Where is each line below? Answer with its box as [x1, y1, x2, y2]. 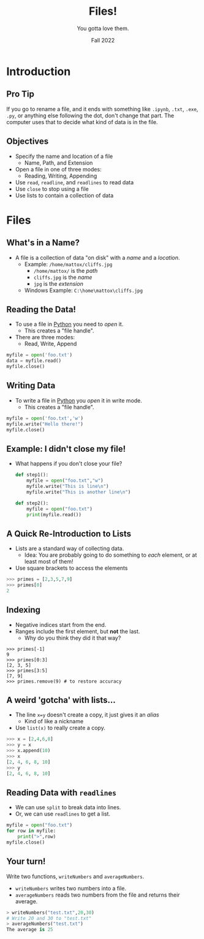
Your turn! [6, 856, 46, 867]
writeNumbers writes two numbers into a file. [15, 884, 127, 892]
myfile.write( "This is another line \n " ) [26, 489, 131, 495]
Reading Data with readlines [6, 787, 117, 798]
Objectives [6, 136, 49, 147]
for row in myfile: [6, 828, 56, 834]
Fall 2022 [91, 36, 115, 44]
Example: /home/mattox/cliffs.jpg [24, 260, 113, 268]
